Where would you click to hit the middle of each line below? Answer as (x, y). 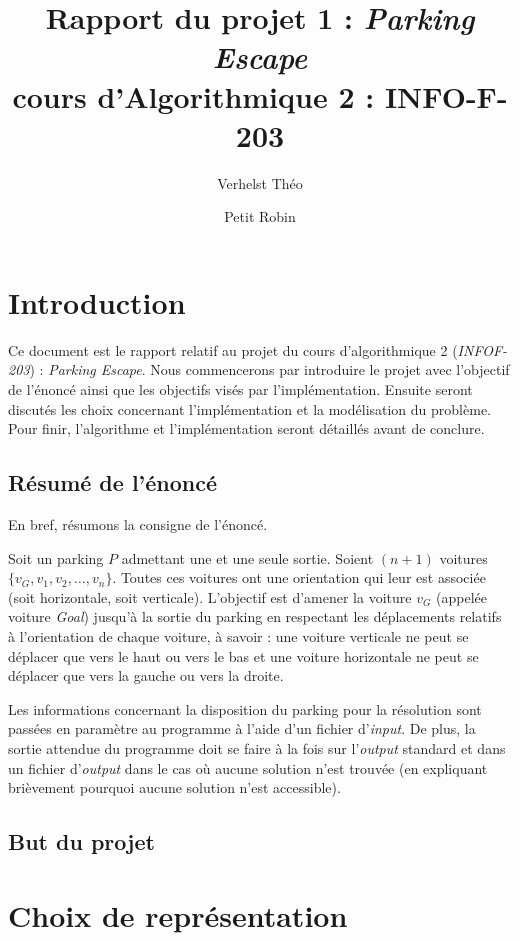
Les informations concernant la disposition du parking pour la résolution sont (245, 708)
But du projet (81, 841)
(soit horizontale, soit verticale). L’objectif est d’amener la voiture (210, 596)
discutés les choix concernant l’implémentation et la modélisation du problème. (249, 408)
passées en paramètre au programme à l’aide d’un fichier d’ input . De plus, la (242, 728)
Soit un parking (56, 557)
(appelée (462, 596)
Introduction (97, 301)
